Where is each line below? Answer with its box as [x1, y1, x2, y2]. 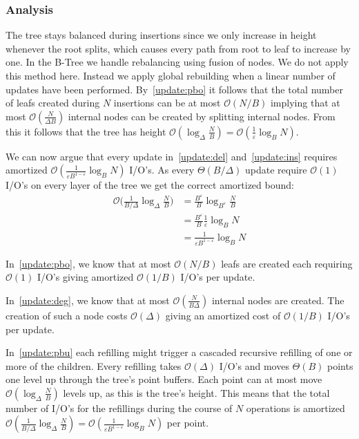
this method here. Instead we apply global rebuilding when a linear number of [6, 68, 336, 82]
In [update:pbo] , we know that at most [6, 256, 171, 270]
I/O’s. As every [129, 162, 195, 177]
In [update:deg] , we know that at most [6, 292, 170, 307]
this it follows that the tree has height [6, 124, 166, 138]
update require [245, 162, 307, 177]
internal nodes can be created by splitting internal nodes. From [68, 109, 336, 123]
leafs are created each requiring [221, 256, 353, 270]
